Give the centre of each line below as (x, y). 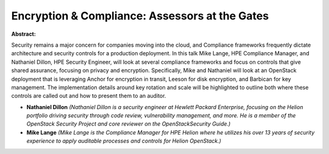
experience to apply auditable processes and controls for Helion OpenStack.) (124, 141)
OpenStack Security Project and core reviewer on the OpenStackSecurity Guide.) (129, 124)
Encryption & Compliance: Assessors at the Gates (140, 16)
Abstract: (23, 34)
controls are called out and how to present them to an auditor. (89, 96)
